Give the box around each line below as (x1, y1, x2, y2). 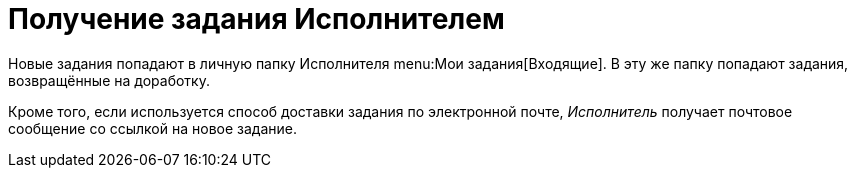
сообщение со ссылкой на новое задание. (8, 119, 297, 137)
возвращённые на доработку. (8, 71, 210, 89)
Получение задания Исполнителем (8, 2, 505, 36)
